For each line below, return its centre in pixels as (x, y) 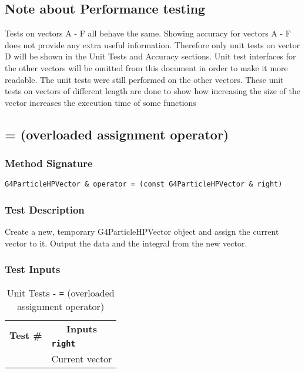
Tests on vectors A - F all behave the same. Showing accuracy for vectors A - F (148, 33)
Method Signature (49, 163)
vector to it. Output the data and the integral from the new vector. (126, 243)
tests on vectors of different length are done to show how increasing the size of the (152, 91)
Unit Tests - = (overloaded (61, 292)
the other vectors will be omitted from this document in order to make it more (146, 67)
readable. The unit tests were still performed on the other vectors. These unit (144, 79)
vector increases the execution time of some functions (100, 102)
